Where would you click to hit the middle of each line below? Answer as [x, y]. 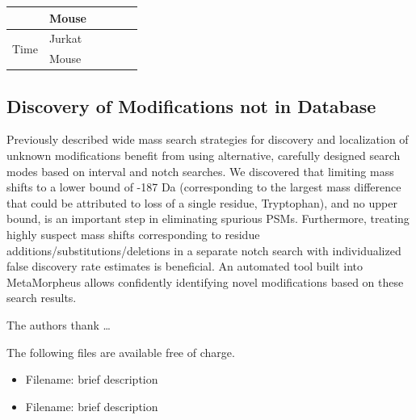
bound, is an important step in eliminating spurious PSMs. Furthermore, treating [208, 218]
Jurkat [65, 38]
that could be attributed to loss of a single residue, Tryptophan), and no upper [202, 202]
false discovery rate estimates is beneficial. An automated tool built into [185, 266]
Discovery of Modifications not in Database [191, 105]
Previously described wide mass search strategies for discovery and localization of [208, 139]
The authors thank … [59, 325]
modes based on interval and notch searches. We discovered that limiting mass [200, 171]
